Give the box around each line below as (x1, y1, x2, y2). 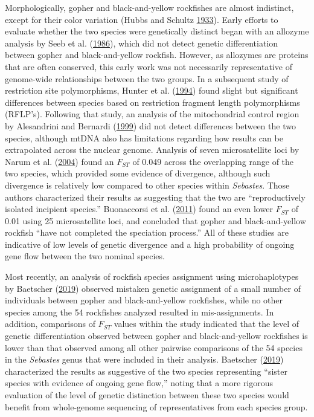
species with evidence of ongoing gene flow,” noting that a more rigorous (5, 377, 274, 389)
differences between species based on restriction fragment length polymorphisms (5, 95, 300, 108)
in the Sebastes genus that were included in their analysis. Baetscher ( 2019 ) (5, 353, 284, 366)
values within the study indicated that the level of (114, 317, 300, 330)
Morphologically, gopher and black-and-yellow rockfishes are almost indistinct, (5, 1, 294, 13)
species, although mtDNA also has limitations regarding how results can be (5, 131, 283, 144)
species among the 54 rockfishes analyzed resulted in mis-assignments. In (5, 305, 274, 318)
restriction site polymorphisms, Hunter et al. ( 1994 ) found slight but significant (5, 84, 298, 97)
